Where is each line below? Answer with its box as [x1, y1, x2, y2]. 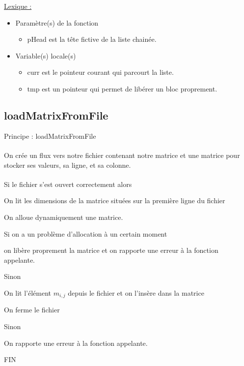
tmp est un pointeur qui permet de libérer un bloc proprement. [27, 83, 217, 93]
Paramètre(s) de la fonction [15, 17, 99, 28]
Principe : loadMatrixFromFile [4, 130, 96, 141]
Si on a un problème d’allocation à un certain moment [4, 228, 167, 239]
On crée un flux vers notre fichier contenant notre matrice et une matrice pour [4, 150, 240, 160]
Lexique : [4, 1, 32, 11]
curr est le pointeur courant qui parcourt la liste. [27, 67, 174, 77]
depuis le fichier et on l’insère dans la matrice [68, 287, 204, 298]
